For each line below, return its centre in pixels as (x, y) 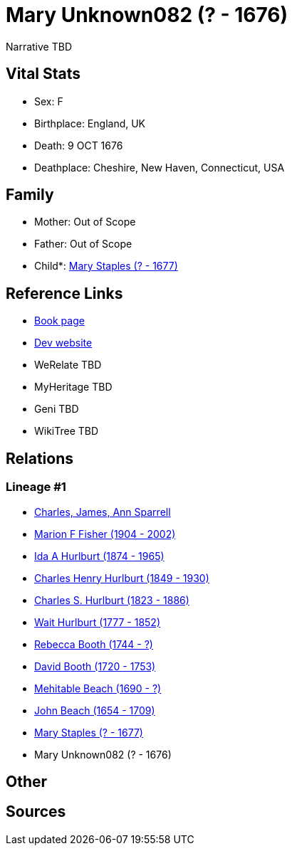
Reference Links (64, 293)
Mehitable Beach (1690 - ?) (98, 688)
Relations (40, 458)
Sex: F (49, 101)
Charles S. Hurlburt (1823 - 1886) (112, 600)
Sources (36, 812)
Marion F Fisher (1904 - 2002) (105, 534)
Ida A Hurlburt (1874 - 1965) (99, 556)
